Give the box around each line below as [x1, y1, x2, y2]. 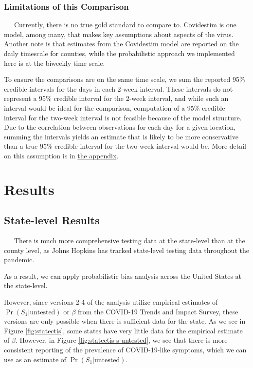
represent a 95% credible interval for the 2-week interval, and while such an [4, 93, 229, 103]
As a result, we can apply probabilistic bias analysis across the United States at [4, 271, 242, 281]
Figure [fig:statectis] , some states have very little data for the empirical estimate [4, 325, 243, 335]
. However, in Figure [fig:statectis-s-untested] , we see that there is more [15, 335, 228, 345]
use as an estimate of [4, 354, 67, 364]
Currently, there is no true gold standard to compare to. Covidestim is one [14, 19, 236, 30]
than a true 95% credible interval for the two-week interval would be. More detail [4, 141, 246, 151]
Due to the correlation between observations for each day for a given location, [4, 122, 236, 132]
